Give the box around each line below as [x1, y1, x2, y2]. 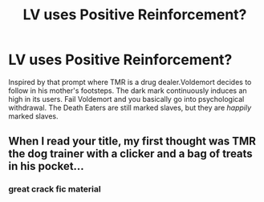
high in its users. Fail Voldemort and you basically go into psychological [8, 94, 245, 103]
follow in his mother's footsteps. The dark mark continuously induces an [8, 86, 247, 95]
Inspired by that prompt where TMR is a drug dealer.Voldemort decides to [8, 77, 252, 87]
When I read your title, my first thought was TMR [8, 135, 257, 148]
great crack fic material [8, 184, 102, 195]
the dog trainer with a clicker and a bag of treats [8, 147, 253, 161]
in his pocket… [8, 160, 84, 173]
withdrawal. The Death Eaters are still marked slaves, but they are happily [8, 103, 252, 112]
